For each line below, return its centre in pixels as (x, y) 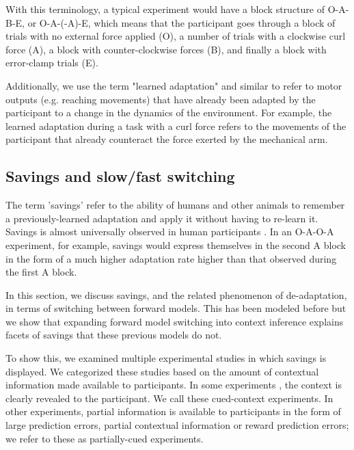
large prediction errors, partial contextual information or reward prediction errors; (177, 425)
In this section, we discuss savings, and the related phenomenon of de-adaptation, (176, 294)
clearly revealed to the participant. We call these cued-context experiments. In (169, 398)
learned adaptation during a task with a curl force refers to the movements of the (176, 125)
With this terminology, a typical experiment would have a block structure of (165, 9)
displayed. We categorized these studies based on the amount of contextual (162, 371)
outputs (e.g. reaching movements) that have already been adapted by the (161, 99)
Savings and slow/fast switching (120, 176)
